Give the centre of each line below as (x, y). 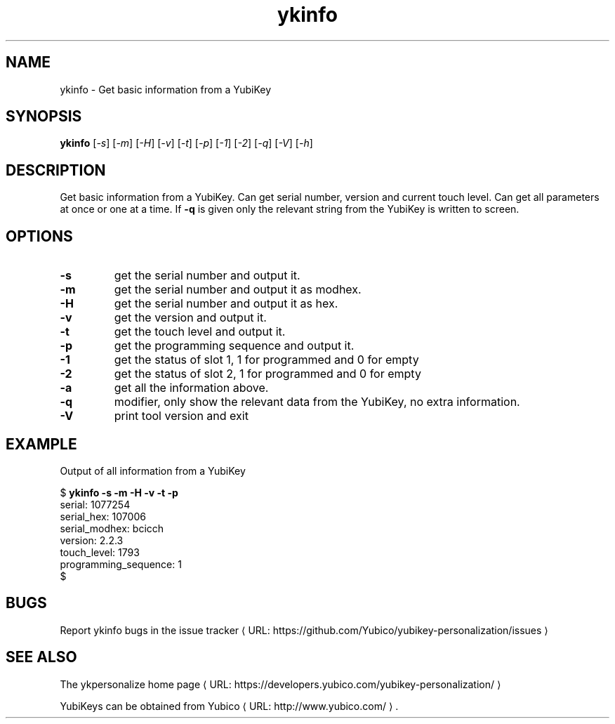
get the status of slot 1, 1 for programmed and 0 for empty (266, 360)
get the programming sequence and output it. (234, 346)
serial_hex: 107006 (103, 516)
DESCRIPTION (56, 170)
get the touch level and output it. (200, 332)
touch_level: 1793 (100, 552)
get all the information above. (191, 388)
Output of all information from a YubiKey (153, 470)
